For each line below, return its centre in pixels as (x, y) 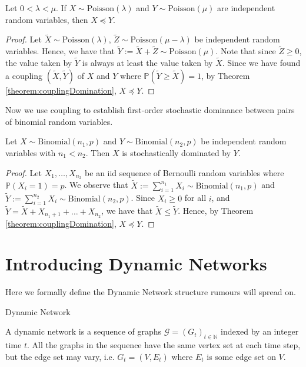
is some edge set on (241, 356)
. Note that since (246, 51)
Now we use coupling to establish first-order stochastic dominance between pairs (150, 110)
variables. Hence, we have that (60, 51)
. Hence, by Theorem (216, 211)
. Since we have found (261, 63)
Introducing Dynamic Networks (136, 264)
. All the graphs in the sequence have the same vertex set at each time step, (164, 345)
